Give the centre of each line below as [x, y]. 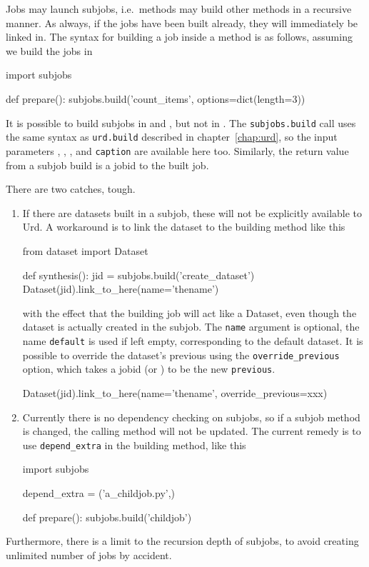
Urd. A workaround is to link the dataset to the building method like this [184, 227]
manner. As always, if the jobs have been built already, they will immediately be [182, 22]
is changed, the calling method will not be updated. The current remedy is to [192, 431]
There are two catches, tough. [71, 189]
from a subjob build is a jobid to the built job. [107, 165]
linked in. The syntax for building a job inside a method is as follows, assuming [179, 37]
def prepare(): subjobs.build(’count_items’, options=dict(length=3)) [156, 98]
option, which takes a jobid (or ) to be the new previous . [149, 369]
